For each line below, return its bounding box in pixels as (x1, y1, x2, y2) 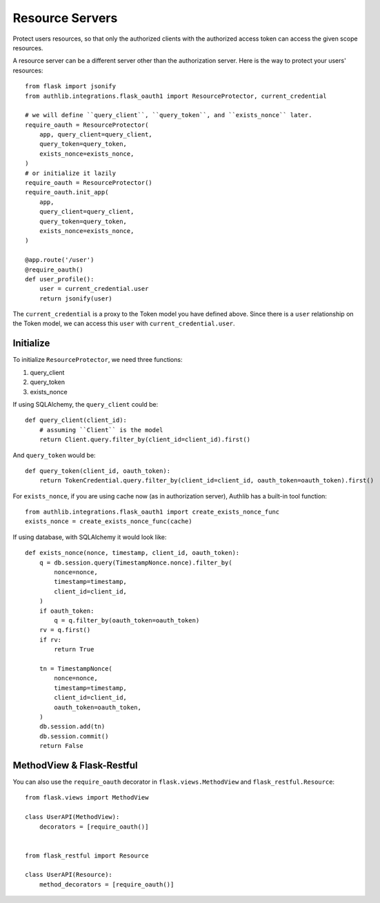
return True (54, 645, 94, 653)
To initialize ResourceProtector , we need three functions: (12, 356, 183, 364)
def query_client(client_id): (25, 416, 128, 424)
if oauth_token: (39, 607, 94, 615)
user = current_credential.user (39, 285, 149, 293)
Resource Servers (12, 10, 118, 26)
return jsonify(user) (39, 294, 113, 303)
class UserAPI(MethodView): (25, 813, 120, 821)
